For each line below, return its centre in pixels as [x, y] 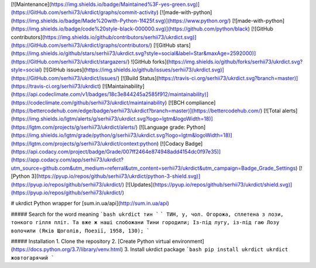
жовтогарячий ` [33, 258]
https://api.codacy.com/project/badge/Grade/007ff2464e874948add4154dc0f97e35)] [117, 152]
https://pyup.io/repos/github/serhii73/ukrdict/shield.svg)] [223, 184]
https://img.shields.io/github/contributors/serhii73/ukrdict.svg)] [120, 37]
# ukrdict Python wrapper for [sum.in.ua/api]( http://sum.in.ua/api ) [90, 203]
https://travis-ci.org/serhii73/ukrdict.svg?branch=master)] [228, 78]
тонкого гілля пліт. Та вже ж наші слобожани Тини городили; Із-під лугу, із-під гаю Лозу [145, 223]
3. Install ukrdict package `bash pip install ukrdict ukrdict [206, 249]
